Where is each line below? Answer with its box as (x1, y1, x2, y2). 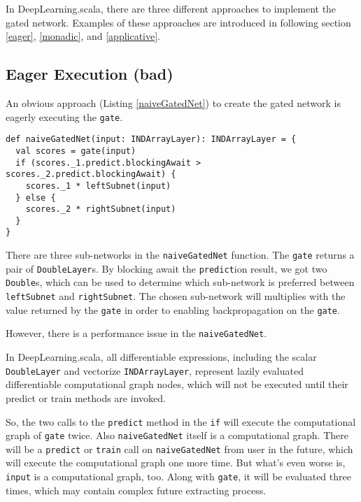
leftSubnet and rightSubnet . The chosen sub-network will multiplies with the (6, 289, 346, 303)
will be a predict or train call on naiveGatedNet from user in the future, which (6, 441, 353, 456)
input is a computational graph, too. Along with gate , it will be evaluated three (6, 469, 351, 484)
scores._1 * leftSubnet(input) (25, 180, 171, 191)
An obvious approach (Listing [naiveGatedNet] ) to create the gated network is (6, 95, 341, 110)
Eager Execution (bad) (6, 63, 174, 85)
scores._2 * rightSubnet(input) (25, 204, 176, 215)
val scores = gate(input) (15, 145, 136, 156)
